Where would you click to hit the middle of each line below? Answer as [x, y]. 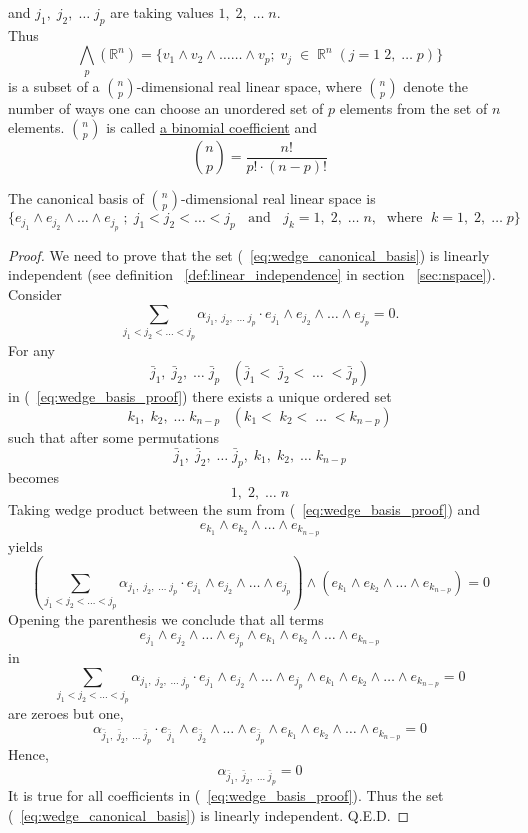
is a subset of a [54, 85]
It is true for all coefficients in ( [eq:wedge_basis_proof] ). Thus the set [226, 795]
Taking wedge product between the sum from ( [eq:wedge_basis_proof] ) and [244, 509]
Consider [35, 293]
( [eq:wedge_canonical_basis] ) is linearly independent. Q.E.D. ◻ [209, 814]
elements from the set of [413, 107]
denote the [435, 85]
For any [31, 349]
